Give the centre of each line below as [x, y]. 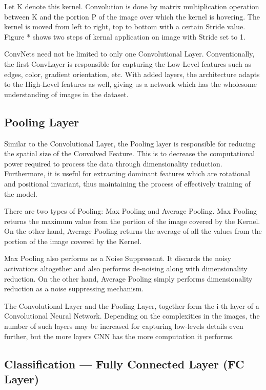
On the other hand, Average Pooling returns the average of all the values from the [133, 231]
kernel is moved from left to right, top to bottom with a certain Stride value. [125, 26]
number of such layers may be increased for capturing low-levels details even [124, 326]
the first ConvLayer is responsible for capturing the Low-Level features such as [128, 63]
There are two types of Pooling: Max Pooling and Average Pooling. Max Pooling [130, 211]
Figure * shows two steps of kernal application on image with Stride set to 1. [125, 36]
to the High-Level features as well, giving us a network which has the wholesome [130, 84]
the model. [21, 193]
